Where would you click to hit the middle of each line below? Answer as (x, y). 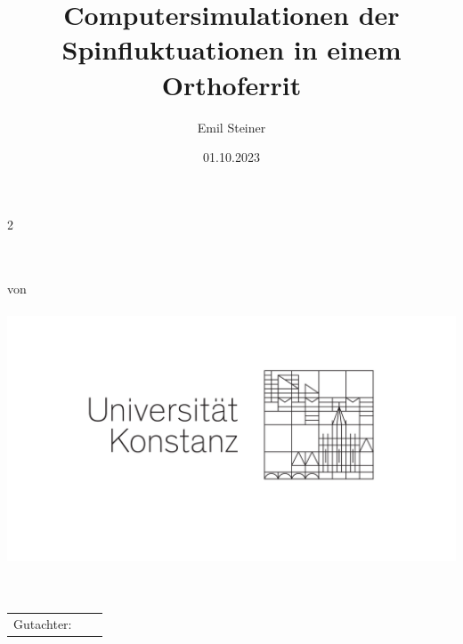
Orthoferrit (231, 84)
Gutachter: (43, 623)
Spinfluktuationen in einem (231, 49)
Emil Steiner (231, 127)
